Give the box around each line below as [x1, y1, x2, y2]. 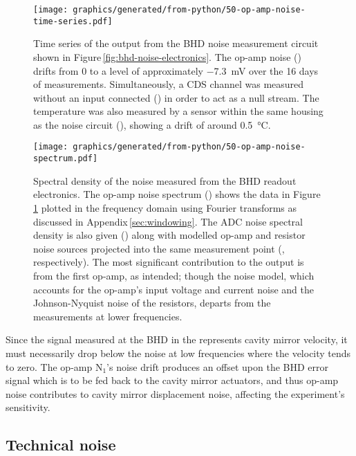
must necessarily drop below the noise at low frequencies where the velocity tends [6, 345, 351, 360]
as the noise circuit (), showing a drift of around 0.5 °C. [33, 117, 271, 131]
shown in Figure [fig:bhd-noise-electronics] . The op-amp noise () [33, 49, 301, 64]
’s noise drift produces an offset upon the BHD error [106, 359, 329, 374]
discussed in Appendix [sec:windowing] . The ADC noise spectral [33, 214, 303, 228]
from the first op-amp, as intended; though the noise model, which [33, 268, 315, 282]
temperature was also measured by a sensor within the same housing [33, 104, 324, 118]
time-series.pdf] [33, 16, 113, 26]
